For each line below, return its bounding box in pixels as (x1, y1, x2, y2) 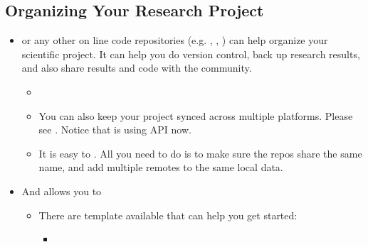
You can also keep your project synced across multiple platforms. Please (38, 108, 353, 123)
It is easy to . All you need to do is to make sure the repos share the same (38, 146, 362, 160)
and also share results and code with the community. (21, 60, 252, 75)
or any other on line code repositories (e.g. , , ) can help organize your (21, 33, 328, 48)
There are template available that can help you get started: (38, 207, 298, 222)
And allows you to (21, 183, 102, 198)
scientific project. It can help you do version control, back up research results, (21, 46, 360, 61)
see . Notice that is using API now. (38, 122, 191, 137)
